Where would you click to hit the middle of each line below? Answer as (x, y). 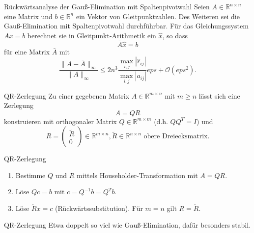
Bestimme (30, 175)
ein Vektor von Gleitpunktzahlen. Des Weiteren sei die (158, 16)
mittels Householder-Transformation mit (137, 175)
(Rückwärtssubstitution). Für (99, 208)
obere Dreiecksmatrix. (177, 137)
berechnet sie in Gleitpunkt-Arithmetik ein (92, 35)
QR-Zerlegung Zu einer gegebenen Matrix (67, 95)
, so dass (175, 35)
